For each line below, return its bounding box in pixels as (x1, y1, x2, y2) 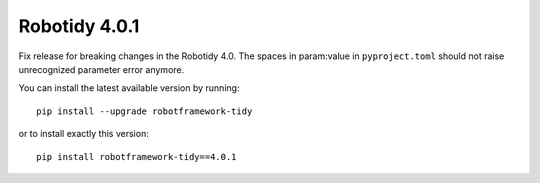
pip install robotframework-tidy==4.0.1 (36, 151, 237, 162)
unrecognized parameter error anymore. (18, 63, 185, 75)
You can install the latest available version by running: (18, 82, 240, 94)
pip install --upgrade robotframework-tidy (36, 105, 253, 117)
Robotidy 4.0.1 (18, 15, 140, 37)
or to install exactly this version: (18, 128, 149, 140)
